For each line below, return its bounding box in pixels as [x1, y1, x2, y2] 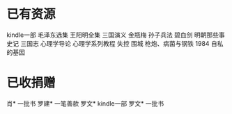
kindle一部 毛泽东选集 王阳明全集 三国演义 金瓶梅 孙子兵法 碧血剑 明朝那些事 [6, 31, 226, 39]
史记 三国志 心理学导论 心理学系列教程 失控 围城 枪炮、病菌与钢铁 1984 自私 [6, 39, 224, 47]
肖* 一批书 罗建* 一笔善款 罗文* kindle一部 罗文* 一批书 [6, 99, 164, 108]
